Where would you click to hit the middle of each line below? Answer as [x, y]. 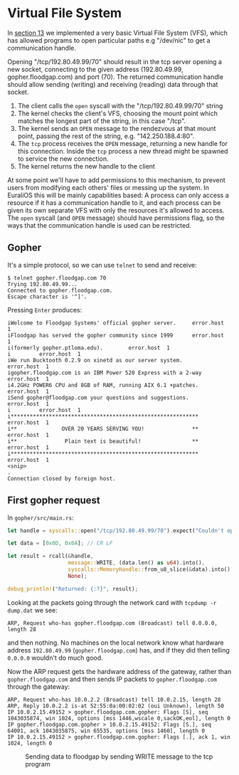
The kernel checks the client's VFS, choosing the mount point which [118, 113]
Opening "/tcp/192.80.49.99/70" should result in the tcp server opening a [115, 61]
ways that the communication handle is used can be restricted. [100, 225]
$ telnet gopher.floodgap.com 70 [57, 278]
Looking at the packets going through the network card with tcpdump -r [112, 602]
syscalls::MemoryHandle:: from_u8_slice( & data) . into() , [151, 570]
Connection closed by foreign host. [62, 478]
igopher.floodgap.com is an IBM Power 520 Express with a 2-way [105, 373]
